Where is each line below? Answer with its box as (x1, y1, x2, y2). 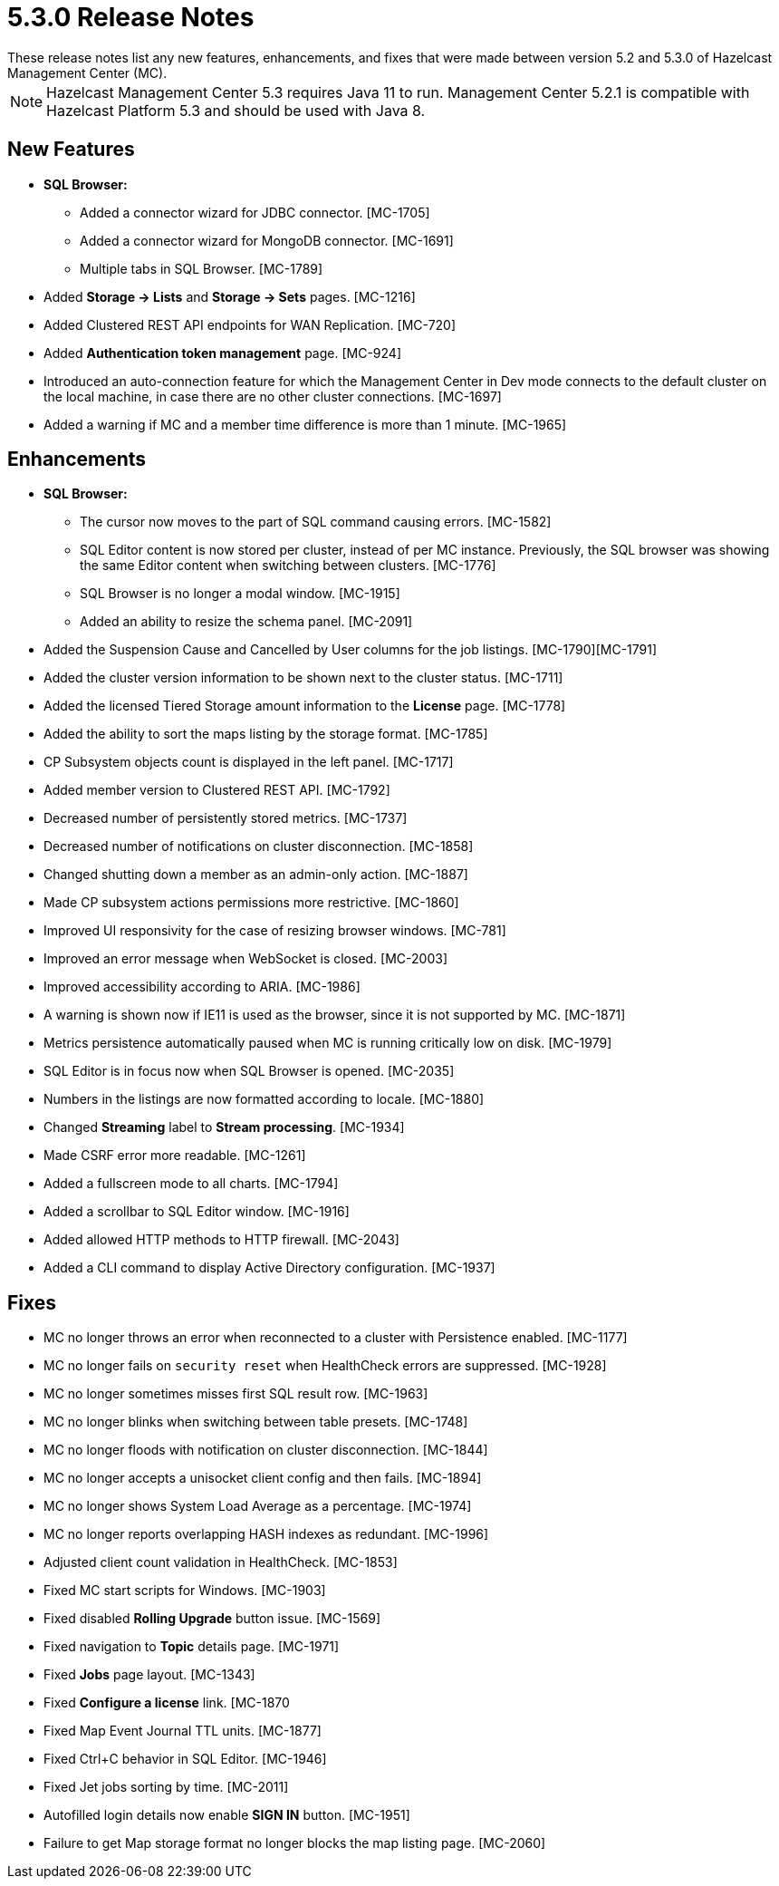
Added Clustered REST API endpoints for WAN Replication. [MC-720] (43, 316, 457, 333)
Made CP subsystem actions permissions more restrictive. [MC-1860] (43, 895, 459, 911)
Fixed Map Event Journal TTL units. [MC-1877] (43, 1723, 322, 1739)
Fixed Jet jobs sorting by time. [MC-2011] (43, 1779, 289, 1795)
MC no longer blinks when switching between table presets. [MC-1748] (43, 1414, 468, 1430)
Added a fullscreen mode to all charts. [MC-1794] (43, 1175, 339, 1192)
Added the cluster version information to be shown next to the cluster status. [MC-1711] (43, 670, 563, 686)
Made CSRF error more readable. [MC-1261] (43, 1147, 306, 1164)
